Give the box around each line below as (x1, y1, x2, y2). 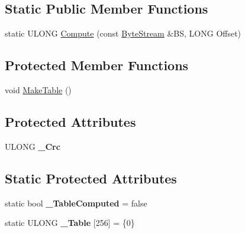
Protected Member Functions (5, 56, 189, 74)
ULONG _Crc (5, 140, 60, 152)
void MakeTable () (5, 84, 72, 96)
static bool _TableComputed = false (5, 196, 147, 209)
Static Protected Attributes (5, 169, 177, 187)
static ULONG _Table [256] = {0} (5, 216, 135, 229)
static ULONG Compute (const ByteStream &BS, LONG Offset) (5, 27, 241, 40)
